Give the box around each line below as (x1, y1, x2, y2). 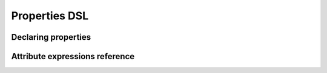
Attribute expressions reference (11, 51, 135, 62)
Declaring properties (11, 32, 91, 42)
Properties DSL (11, 9, 89, 22)
